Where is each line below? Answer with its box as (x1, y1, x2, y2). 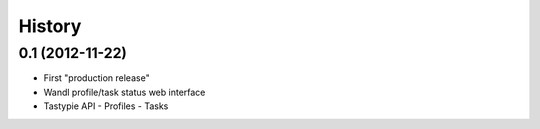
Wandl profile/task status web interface (43, 86, 206, 98)
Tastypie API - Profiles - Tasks (43, 100, 169, 112)
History (18, 15, 82, 37)
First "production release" (43, 72, 150, 84)
